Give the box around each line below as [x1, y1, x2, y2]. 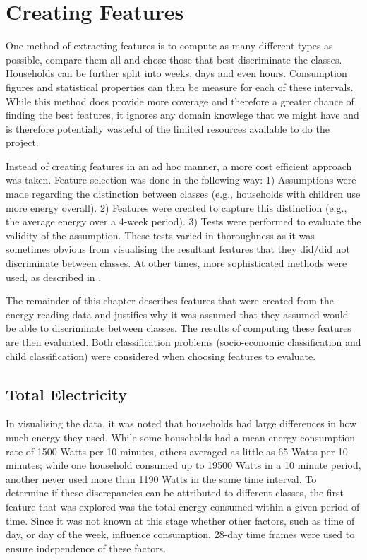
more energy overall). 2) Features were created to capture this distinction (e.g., [6, 200, 347, 215]
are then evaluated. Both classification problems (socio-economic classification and [6, 335, 361, 349]
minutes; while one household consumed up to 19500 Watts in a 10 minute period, [6, 458, 361, 472]
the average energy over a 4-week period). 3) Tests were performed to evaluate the [6, 214, 361, 229]
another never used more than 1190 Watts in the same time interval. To [6, 471, 317, 486]
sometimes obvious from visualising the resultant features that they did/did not [6, 242, 350, 256]
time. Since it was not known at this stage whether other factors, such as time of [6, 513, 355, 528]
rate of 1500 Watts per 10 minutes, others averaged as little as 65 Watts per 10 [6, 443, 348, 458]
